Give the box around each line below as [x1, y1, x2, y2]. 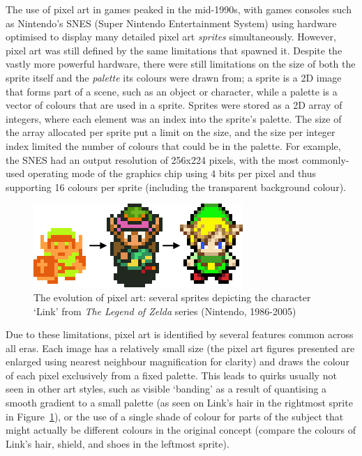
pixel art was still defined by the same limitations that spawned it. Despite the [6, 43, 342, 57]
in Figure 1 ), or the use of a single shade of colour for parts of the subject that [6, 409, 344, 423]
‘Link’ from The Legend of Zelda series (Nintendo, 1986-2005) [33, 303, 296, 318]
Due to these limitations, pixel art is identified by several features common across [6, 327, 354, 342]
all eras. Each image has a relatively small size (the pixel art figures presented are [6, 340, 355, 355]
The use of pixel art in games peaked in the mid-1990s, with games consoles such [6, 2, 352, 16]
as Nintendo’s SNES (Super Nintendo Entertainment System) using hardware [6, 15, 337, 30]
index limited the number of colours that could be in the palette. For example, [6, 138, 341, 153]
